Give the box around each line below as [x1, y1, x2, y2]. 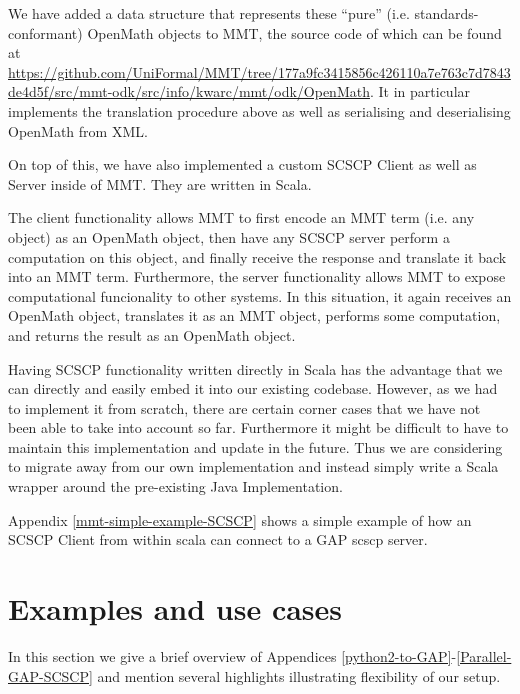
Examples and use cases [8, 588, 343, 629]
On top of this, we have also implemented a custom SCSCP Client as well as [8, 154, 477, 175]
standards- [414, 3, 479, 23]
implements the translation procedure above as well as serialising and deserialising [8, 100, 511, 121]
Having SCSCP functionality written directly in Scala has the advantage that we [8, 358, 503, 379]
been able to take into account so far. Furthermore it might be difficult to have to [8, 417, 509, 438]
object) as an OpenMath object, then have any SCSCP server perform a [8, 226, 450, 247]
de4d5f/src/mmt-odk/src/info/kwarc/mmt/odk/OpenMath [8, 81, 370, 102]
